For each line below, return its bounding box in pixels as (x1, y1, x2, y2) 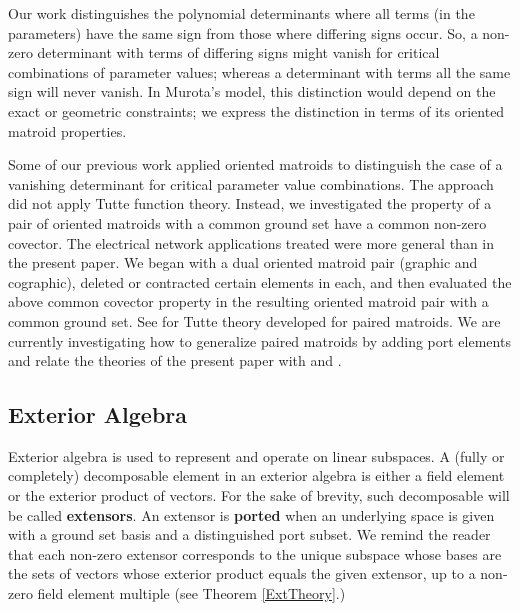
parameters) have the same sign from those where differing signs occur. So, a (8, 22, 478, 43)
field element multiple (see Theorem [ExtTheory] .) (37, 583, 346, 604)
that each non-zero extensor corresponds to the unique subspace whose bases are (8, 543, 502, 564)
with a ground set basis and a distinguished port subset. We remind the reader (8, 524, 491, 545)
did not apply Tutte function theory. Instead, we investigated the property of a (8, 193, 492, 214)
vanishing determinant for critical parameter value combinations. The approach (8, 173, 494, 194)
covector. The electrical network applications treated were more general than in (8, 232, 495, 253)
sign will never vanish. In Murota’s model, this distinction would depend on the (8, 81, 496, 102)
